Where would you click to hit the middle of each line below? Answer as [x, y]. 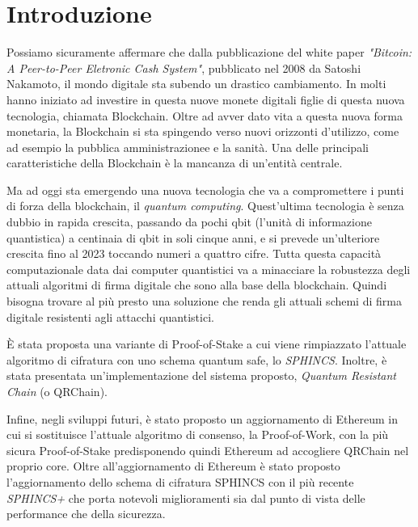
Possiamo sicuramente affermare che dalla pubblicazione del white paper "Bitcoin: [209, 52]
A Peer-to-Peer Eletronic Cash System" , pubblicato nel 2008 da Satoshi [184, 67]
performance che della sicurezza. [86, 514]
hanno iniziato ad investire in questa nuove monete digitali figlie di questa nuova [206, 99]
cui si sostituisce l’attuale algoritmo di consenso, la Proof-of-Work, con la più [198, 434]
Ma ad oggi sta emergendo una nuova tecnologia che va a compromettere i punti [205, 190]
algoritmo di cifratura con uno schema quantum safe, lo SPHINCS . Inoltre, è [197, 359]
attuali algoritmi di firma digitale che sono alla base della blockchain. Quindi [197, 285]
